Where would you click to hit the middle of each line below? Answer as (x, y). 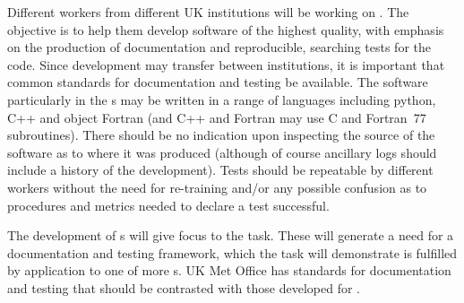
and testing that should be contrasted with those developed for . (184, 287)
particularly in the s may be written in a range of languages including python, (222, 99)
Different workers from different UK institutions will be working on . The (208, 12)
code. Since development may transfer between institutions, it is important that (226, 64)
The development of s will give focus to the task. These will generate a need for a (231, 235)
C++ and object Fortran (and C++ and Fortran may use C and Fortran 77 (217, 117)
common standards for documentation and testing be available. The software (218, 82)
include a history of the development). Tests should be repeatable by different (220, 170)
